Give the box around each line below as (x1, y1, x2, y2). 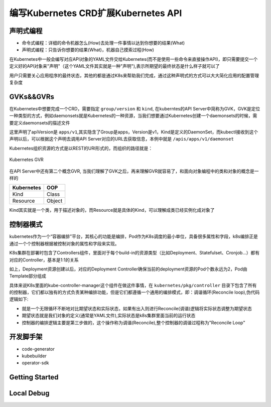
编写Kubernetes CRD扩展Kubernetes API (9, 8, 182, 19)
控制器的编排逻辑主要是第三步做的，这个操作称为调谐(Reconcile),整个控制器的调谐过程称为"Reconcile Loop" (22, 319, 245, 326)
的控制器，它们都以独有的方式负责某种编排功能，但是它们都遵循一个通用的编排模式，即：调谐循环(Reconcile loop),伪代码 (9, 289, 260, 296)
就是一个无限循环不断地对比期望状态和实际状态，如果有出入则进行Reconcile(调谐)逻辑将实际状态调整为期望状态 (22, 305, 252, 311)
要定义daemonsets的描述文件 (9, 119, 70, 125)
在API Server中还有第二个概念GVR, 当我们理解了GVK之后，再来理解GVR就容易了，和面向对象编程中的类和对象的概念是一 (9, 168, 259, 174)
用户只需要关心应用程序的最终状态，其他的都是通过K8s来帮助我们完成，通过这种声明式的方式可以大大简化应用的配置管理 (9, 72, 259, 78)
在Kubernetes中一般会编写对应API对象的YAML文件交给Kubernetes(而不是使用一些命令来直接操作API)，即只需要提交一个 (9, 56, 258, 62)
